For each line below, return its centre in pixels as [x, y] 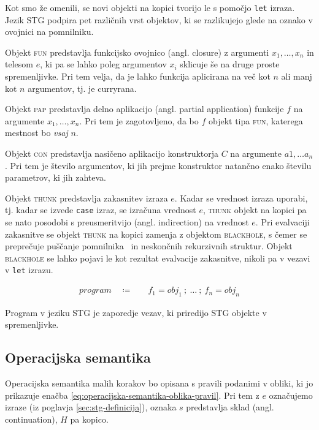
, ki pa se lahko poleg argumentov [103, 64]
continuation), [31, 419]
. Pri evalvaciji [282, 222]
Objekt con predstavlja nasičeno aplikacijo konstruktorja [112, 153]
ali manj [297, 76]
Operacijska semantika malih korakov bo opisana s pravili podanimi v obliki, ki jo [159, 383]
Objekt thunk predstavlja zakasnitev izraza [86, 198]
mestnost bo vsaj [37, 133]
